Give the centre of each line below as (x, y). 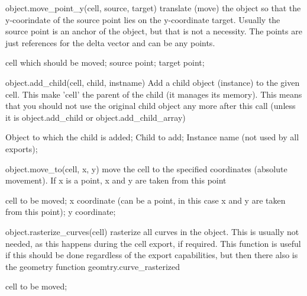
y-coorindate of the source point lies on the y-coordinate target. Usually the (143, 19)
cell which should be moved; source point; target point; (105, 62)
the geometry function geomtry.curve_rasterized (93, 266)
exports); (22, 148)
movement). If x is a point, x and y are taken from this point (116, 180)
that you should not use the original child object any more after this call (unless (151, 106)
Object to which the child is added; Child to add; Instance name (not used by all (152, 137)
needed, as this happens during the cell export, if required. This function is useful (153, 243)
